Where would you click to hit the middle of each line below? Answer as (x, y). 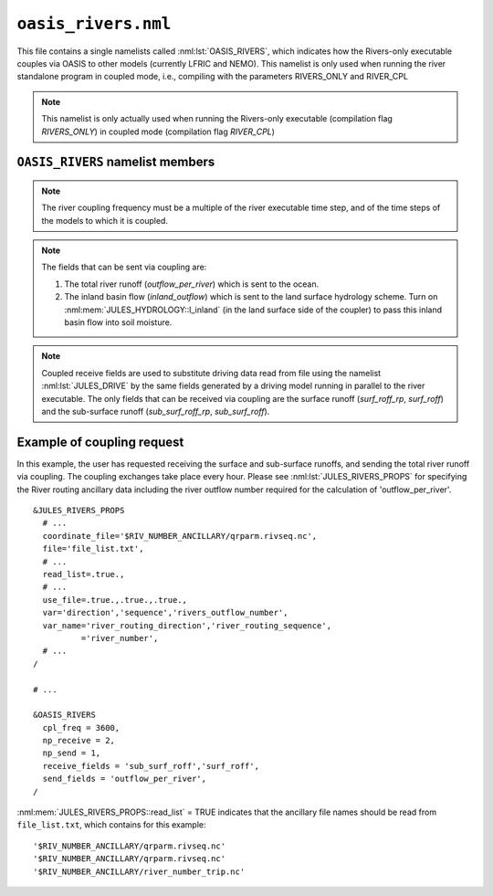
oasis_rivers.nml (94, 24)
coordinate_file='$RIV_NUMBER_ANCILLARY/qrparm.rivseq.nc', (180, 536)
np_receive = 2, (79, 741)
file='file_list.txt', (93, 549)
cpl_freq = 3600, (81, 727)
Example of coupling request (100, 442)
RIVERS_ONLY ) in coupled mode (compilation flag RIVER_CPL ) (158, 132)
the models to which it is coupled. (105, 220)
